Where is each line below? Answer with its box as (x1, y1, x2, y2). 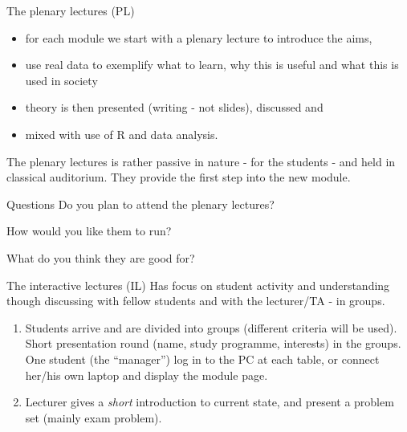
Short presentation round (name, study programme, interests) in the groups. (25, 335, 401, 352)
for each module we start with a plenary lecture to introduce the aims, (25, 29, 372, 46)
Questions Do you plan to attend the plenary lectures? (6, 195, 275, 212)
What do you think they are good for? (6, 249, 195, 266)
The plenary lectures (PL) (6, 2, 135, 18)
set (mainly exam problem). (25, 409, 162, 426)
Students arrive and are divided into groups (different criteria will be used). (25, 319, 397, 336)
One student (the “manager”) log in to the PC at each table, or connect (25, 350, 380, 367)
